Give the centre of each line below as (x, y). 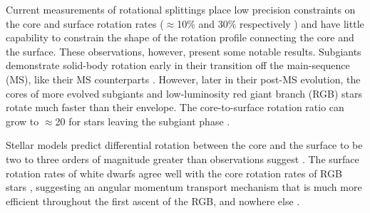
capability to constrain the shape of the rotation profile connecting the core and (180, 37)
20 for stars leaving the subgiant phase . (143, 121)
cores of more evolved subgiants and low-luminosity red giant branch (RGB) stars (184, 93)
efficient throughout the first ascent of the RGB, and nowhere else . (153, 201)
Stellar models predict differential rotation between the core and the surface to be (184, 145)
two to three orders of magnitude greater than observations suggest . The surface (183, 159)
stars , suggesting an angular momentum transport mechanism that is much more (184, 187)
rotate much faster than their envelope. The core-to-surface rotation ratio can (175, 107)
